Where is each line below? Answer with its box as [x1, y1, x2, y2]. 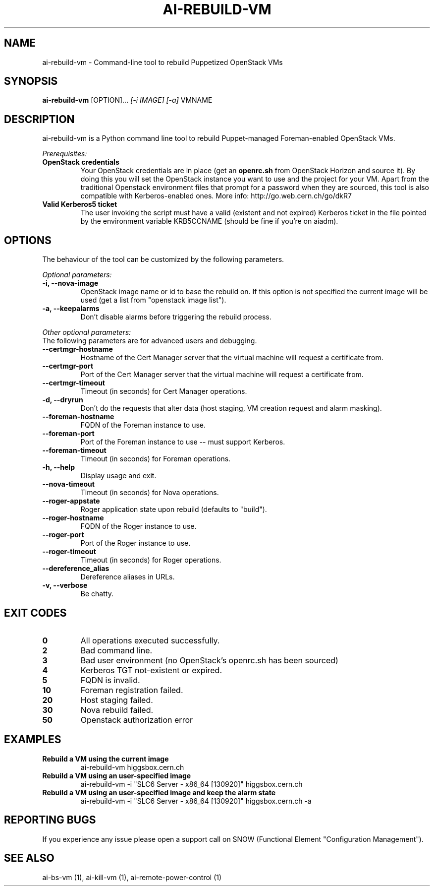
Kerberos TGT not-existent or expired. [80, 665, 222, 675]
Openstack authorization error [80, 714, 193, 725]
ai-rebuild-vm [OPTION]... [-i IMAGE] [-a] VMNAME [42, 96, 213, 105]
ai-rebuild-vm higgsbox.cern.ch [80, 763, 184, 771]
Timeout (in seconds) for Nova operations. [80, 488, 219, 497]
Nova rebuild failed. [80, 704, 154, 715]
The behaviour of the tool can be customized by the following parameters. [42, 255, 284, 264]
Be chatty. [80, 589, 113, 598]
